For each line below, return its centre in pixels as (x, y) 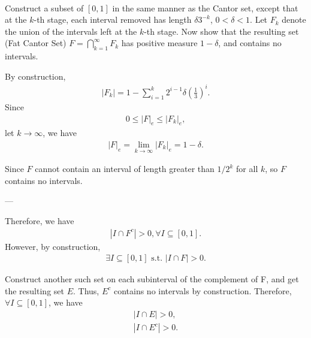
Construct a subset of (44, 7)
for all (247, 169)
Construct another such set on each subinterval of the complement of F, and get (152, 279)
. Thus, (86, 290)
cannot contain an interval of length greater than (125, 169)
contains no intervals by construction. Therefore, (203, 290)
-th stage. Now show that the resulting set (221, 31)
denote (294, 19)
